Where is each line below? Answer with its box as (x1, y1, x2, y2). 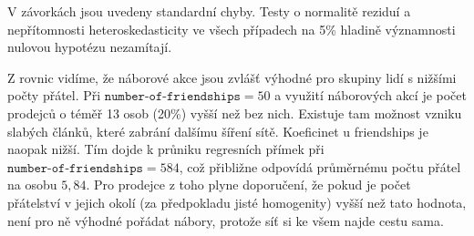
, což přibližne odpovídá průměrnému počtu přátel (179, 157, 461, 176)
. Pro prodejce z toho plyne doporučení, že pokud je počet (86, 175, 411, 194)
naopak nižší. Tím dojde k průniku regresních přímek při (7, 139, 325, 159)
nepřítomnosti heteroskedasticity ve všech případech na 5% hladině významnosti (7, 19, 456, 38)
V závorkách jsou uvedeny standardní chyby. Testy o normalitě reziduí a (7, 2, 411, 20)
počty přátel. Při (7, 86, 101, 105)
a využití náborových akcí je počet (274, 86, 467, 105)
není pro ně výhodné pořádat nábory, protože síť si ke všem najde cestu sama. (7, 210, 444, 230)
